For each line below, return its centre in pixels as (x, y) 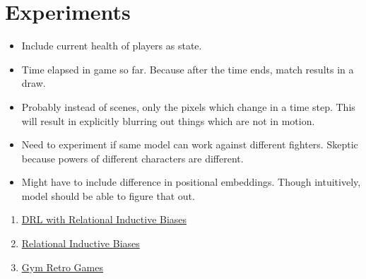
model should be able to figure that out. (108, 195)
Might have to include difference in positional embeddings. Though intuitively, (191, 182)
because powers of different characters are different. (132, 158)
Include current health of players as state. (112, 46)
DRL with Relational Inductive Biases (104, 219)
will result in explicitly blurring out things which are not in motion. (168, 120)
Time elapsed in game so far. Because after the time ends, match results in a (188, 69)
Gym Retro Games (63, 267)
